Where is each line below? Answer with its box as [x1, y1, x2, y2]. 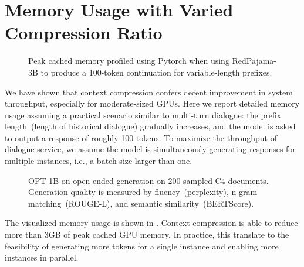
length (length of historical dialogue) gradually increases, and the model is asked [5, 120, 296, 132]
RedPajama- [232, 54, 276, 67]
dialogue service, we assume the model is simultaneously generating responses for [5, 143, 296, 155]
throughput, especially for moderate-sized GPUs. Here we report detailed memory [5, 97, 300, 109]
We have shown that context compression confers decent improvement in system [5, 85, 293, 98]
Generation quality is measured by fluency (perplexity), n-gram [28, 186, 258, 198]
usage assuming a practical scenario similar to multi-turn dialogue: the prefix [5, 108, 282, 121]
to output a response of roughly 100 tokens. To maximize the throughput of [5, 131, 277, 143]
